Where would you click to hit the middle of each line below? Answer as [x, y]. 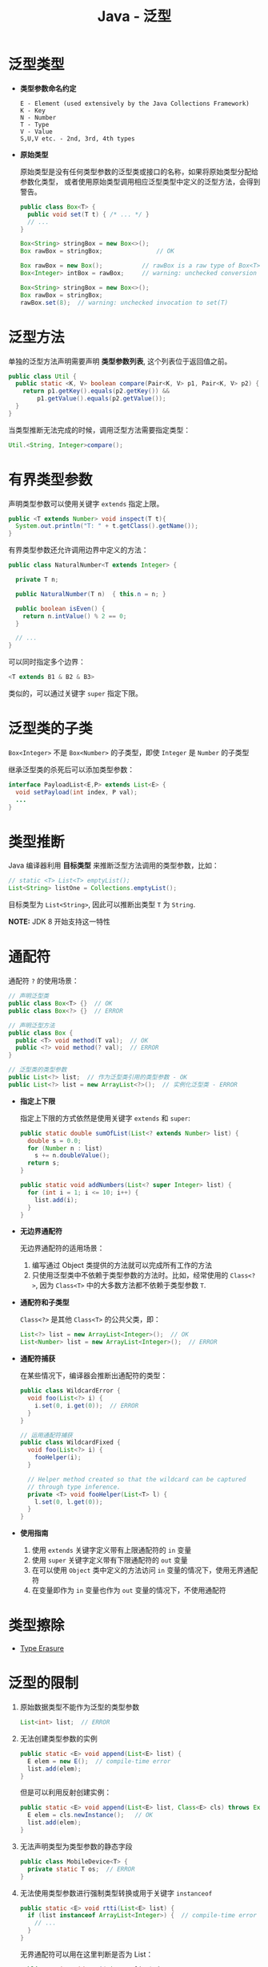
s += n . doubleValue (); [72, 1156]
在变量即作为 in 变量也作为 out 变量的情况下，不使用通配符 [129, 1591]
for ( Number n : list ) [65, 1148]
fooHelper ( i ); [58, 1457]
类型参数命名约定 [48, 88]
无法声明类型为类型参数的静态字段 [76, 1846]
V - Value [36, 132]
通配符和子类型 [44, 1303]
